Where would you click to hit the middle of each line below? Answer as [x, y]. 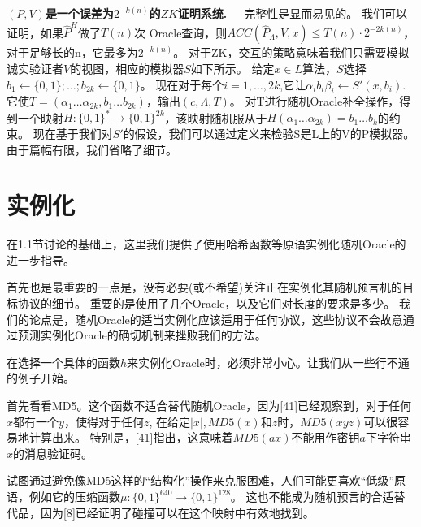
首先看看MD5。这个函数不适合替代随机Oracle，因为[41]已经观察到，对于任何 [209, 406]
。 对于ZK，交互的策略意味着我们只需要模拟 [291, 52]
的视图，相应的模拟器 [127, 68]
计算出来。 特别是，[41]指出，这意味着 [131, 437]
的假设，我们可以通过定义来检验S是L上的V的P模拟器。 [269, 133]
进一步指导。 [41, 259]
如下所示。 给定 [232, 68]
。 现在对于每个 [182, 84]
